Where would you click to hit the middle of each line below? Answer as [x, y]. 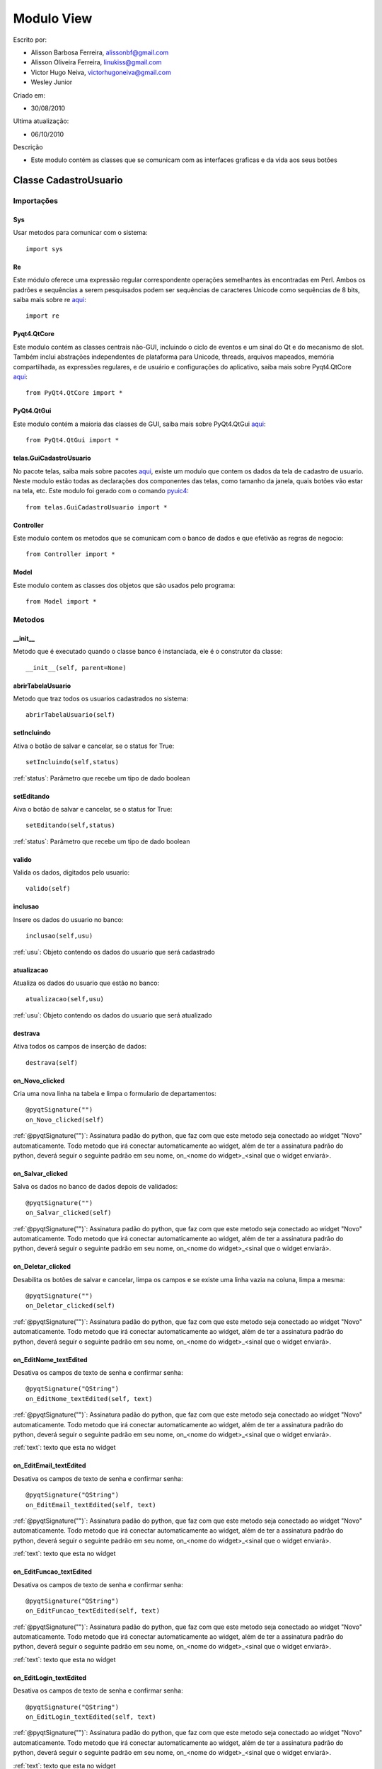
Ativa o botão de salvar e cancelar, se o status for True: [94, 746]
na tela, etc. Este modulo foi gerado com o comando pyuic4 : [101, 491]
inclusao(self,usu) [59, 936]
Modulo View [53, 18]
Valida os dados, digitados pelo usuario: [71, 872]
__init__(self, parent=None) [76, 668]
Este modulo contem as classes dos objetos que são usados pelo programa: [124, 585]
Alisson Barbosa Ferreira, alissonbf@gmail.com [100, 52]
